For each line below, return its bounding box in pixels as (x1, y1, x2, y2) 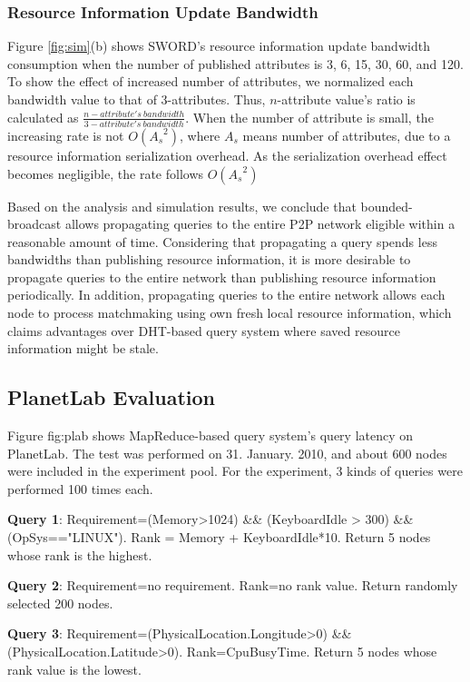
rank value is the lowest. (7, 659, 142, 678)
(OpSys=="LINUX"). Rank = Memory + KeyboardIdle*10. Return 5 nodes (7, 528, 431, 547)
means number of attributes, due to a (242, 125, 451, 144)
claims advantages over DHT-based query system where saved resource (7, 321, 400, 340)
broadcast (7, 214, 62, 233)
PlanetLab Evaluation (7, 383, 216, 411)
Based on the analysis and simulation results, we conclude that (7, 196, 357, 215)
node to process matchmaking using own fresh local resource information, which (7, 303, 452, 322)
